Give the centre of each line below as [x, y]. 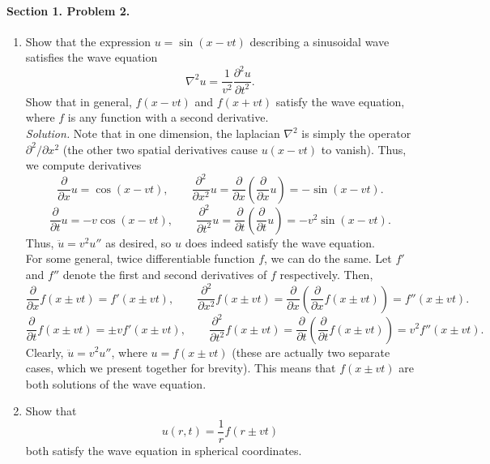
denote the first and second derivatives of [165, 274]
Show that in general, [79, 101]
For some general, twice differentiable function [140, 258]
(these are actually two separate [311, 352]
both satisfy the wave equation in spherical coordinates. [164, 450]
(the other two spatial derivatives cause [160, 149]
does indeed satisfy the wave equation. [280, 242]
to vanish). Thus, [364, 149]
